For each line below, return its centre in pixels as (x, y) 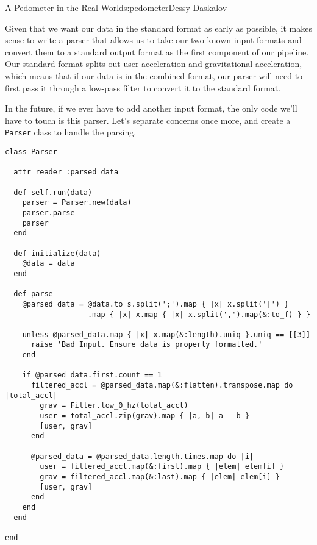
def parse (33, 294)
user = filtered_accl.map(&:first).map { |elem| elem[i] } (162, 467)
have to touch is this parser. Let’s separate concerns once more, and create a (148, 120)
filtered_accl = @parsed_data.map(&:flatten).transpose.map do (162, 386)
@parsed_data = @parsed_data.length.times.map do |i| (142, 456)
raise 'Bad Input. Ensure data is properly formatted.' (147, 345)
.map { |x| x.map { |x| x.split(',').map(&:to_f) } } (199, 314)
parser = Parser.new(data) (77, 203)
